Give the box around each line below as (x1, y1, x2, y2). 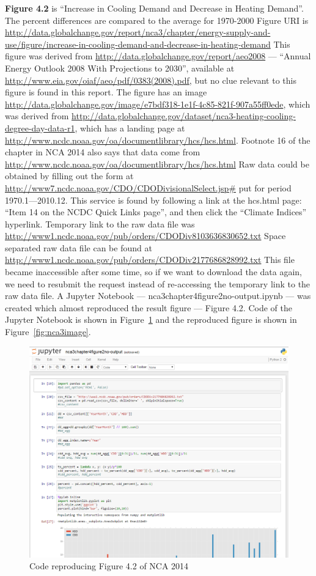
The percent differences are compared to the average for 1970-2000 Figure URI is (5, 13, 309, 26)
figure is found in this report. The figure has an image (5, 86, 207, 98)
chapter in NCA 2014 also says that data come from (5, 146, 200, 158)
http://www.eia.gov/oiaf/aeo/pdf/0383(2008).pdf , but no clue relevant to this (5, 73, 296, 86)
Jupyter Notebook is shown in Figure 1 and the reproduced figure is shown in (5, 313, 297, 326)
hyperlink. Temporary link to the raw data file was (5, 217, 195, 230)
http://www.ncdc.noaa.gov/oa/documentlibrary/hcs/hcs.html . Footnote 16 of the (5, 133, 310, 146)
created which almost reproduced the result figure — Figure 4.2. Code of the (5, 301, 292, 314)
